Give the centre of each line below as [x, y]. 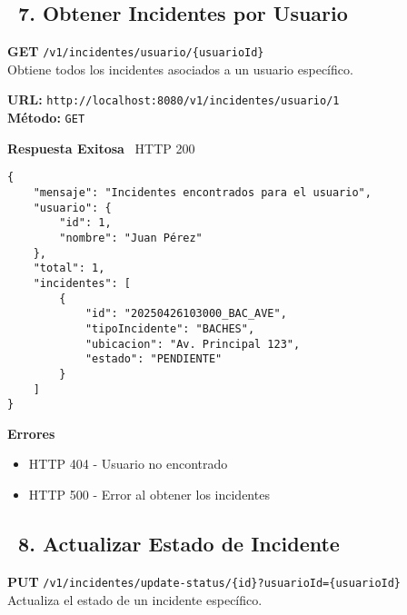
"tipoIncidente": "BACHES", [170, 328]
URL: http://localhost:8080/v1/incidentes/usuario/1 [174, 99]
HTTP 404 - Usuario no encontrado [128, 464]
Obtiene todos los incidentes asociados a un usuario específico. [180, 69]
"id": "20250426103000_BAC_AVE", [186, 314]
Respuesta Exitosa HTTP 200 [101, 148]
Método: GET [46, 118]
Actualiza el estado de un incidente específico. [135, 599]
